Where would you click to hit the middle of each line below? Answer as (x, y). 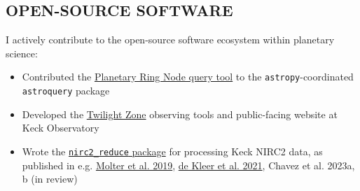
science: (22, 53)
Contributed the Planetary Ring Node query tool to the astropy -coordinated (188, 77)
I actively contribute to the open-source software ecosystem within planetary (170, 40)
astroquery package (66, 91)
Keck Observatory (61, 128)
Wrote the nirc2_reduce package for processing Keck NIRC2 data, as (172, 151)
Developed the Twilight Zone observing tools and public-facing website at (180, 114)
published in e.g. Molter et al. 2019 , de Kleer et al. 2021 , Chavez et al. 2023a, (188, 165)
